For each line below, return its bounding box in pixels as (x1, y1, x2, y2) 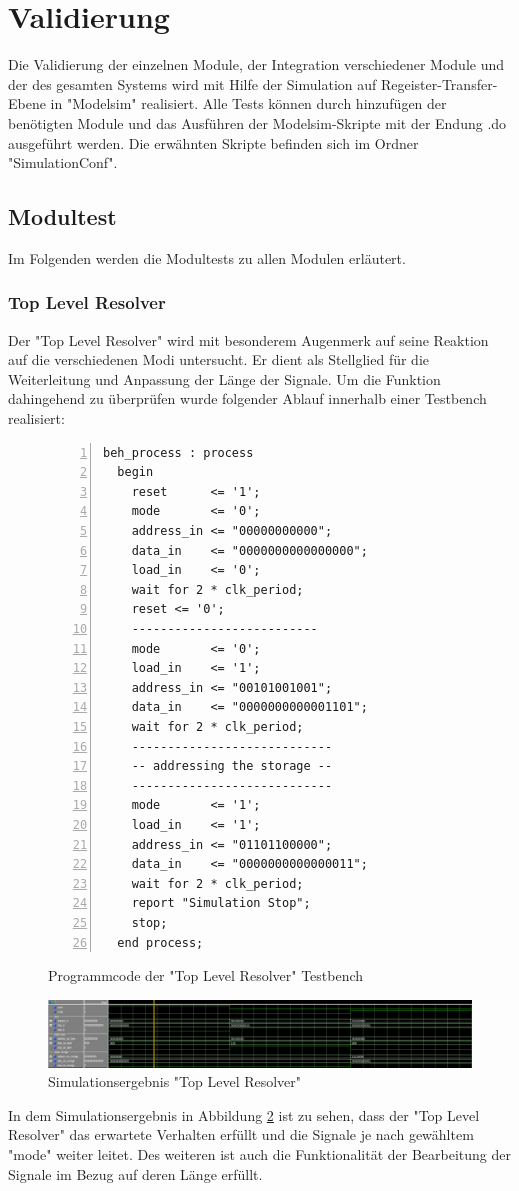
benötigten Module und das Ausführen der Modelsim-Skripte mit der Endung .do (8, 112, 507, 133)
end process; (117, 935, 204, 950)
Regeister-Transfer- (380, 73, 498, 94)
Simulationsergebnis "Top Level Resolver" (48, 1071, 302, 1092)
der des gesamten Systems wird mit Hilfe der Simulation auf (8, 73, 377, 94)
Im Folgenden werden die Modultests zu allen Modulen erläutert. (8, 247, 406, 268)
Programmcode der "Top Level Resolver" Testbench (48, 965, 364, 986)
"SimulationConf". (8, 152, 118, 173)
